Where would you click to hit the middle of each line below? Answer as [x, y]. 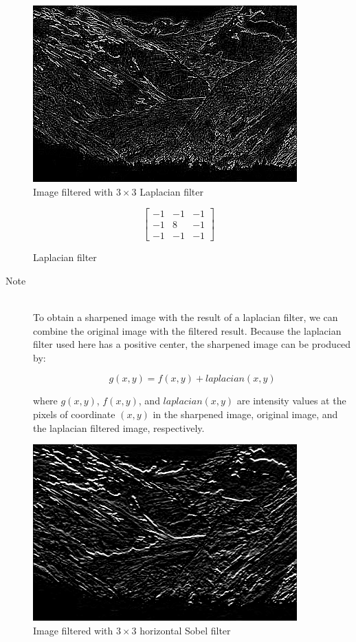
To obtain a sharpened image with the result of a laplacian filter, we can [186, 317]
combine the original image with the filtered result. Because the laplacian [187, 330]
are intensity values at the [291, 401]
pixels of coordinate [74, 414]
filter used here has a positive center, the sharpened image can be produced [192, 344]
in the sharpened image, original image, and [245, 414]
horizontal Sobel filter [185, 630]
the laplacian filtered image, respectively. [119, 427]
